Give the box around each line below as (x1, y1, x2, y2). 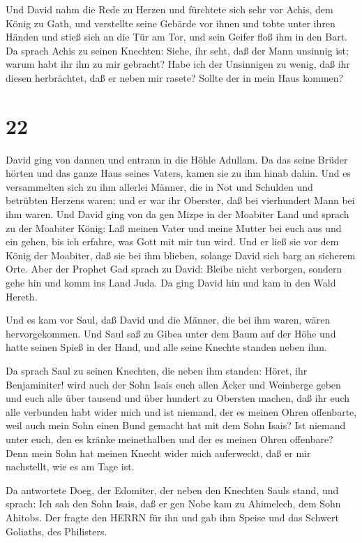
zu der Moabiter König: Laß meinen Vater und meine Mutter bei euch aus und (6, 220, 342, 235)
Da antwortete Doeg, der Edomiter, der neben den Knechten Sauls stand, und (6, 482, 339, 497)
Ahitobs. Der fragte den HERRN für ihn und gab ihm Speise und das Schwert (6, 509, 339, 524)
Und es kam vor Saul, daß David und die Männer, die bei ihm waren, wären (6, 312, 331, 327)
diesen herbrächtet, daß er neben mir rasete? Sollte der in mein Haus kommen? (6, 70, 344, 85)
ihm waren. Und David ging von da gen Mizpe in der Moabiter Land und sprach (6, 207, 349, 222)
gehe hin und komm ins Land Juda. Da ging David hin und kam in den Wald (6, 275, 336, 290)
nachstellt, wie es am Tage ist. (6, 459, 135, 474)
